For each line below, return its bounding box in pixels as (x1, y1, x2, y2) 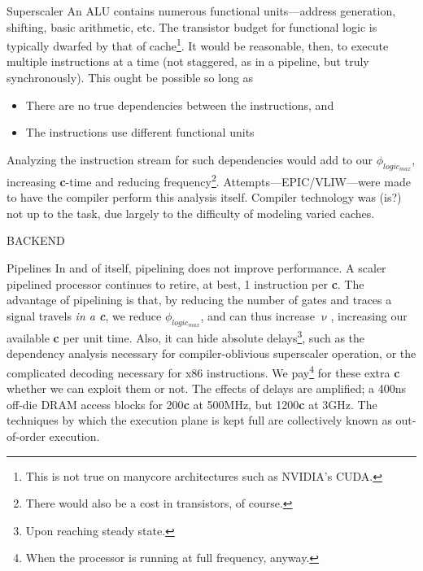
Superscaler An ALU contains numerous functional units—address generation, (7, 2, 396, 19)
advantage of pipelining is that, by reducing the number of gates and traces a (7, 291, 392, 308)
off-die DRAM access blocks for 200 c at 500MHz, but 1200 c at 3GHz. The (7, 395, 377, 412)
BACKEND (7, 232, 65, 249)
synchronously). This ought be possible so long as (7, 69, 254, 86)
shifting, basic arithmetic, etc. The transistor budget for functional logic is (7, 18, 377, 35)
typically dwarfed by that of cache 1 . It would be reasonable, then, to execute (7, 35, 389, 54)
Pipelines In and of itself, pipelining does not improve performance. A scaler (7, 259, 386, 277)
